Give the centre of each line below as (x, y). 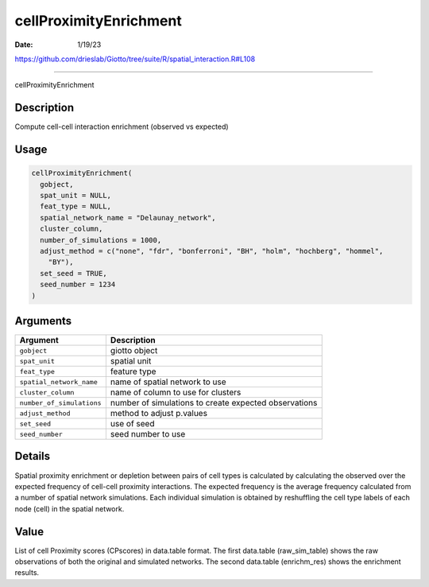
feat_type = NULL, (75, 206)
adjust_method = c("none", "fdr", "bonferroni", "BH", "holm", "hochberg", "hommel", (212, 251)
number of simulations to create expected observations (214, 403)
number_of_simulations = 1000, (101, 240)
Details (33, 456)
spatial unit (131, 361)
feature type (133, 371)
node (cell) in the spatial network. (70, 508)
